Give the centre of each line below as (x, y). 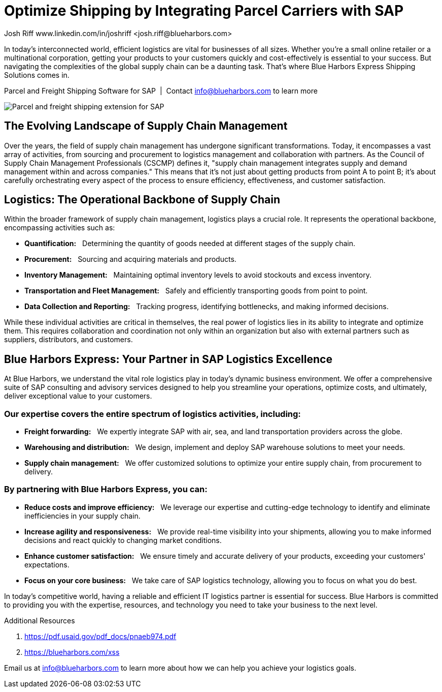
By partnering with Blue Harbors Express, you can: (106, 489)
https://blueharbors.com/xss (72, 652)
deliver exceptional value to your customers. (78, 396)
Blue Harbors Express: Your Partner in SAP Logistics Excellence (168, 359)
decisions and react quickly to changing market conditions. (123, 540)
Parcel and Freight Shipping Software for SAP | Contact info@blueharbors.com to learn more (161, 91)
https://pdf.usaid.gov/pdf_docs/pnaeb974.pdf (100, 636)
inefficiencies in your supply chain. (82, 516)
